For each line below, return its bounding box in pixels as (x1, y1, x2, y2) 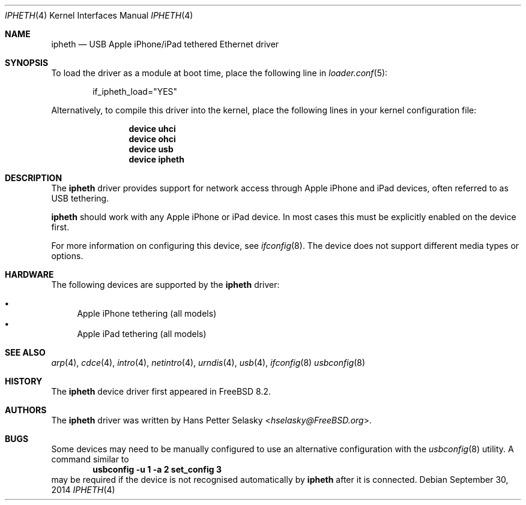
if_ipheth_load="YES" (92, 86, 178, 97)
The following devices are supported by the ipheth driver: (51, 279, 280, 290)
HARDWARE (5, 269, 54, 279)
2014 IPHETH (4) (51, 485, 115, 495)
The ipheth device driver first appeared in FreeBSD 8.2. (51, 386, 271, 396)
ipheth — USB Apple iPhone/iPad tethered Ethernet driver (51, 39, 279, 49)
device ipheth (128, 154, 184, 164)
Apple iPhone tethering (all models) (77, 308, 217, 318)
